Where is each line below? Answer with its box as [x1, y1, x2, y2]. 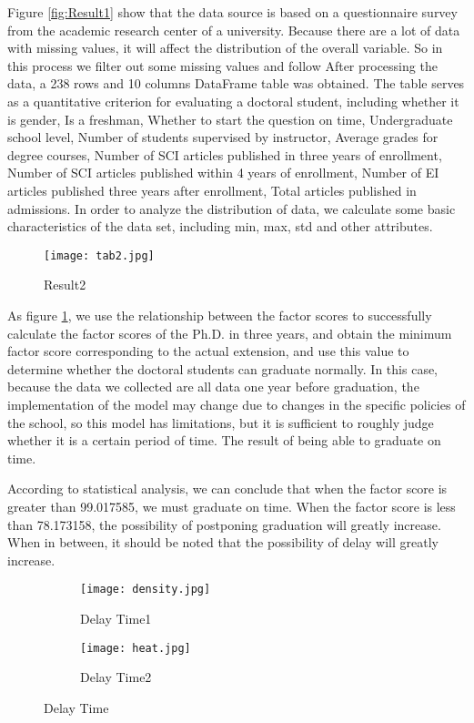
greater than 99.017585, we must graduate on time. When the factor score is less [7, 496, 456, 515]
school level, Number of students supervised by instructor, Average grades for [7, 127, 439, 147]
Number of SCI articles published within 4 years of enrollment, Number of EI [7, 163, 439, 182]
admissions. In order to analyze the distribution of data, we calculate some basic [7, 199, 456, 218]
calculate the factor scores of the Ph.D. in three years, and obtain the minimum [7, 323, 452, 342]
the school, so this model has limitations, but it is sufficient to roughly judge [7, 412, 434, 432]
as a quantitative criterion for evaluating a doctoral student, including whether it [7, 91, 459, 110]
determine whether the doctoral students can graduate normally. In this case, [7, 359, 439, 378]
